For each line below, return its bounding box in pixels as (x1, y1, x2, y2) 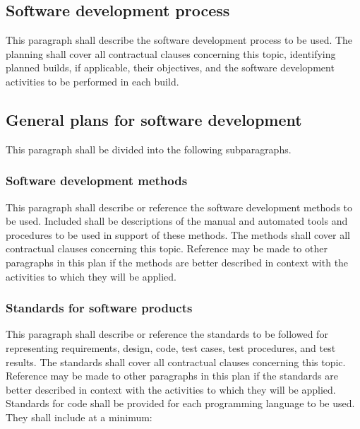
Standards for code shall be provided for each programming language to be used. (6, 396, 355, 411)
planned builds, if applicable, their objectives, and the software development (6, 60, 335, 75)
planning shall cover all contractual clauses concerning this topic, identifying (6, 46, 336, 61)
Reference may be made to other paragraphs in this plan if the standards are (6, 368, 338, 383)
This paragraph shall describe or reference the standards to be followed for (6, 327, 328, 341)
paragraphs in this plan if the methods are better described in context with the (6, 254, 349, 269)
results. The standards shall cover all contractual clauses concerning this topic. (6, 354, 346, 369)
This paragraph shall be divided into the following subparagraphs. (6, 141, 292, 156)
